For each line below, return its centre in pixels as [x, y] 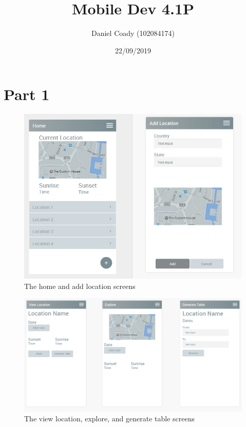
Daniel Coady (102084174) [133, 33]
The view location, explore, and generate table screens [109, 419]
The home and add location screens [80, 286]
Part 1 [27, 94]
